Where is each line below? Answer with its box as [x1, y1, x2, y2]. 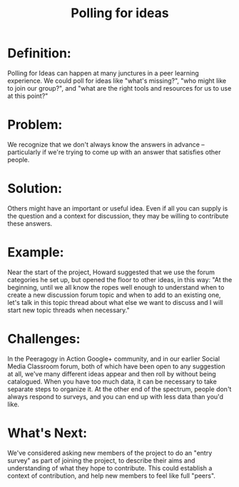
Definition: [7, 45, 71, 61]
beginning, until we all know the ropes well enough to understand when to [7, 283, 225, 291]
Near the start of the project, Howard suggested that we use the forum [7, 268, 215, 276]
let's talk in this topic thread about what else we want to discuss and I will [7, 298, 223, 306]
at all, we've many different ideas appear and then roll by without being [7, 369, 216, 378]
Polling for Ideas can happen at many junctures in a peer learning [7, 69, 200, 77]
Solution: [7, 181, 63, 197]
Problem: [7, 116, 63, 133]
